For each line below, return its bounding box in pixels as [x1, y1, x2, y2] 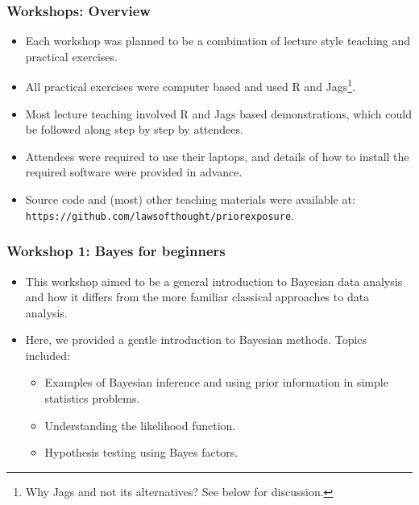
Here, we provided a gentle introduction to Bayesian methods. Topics [25, 331, 367, 348]
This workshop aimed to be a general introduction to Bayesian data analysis [25, 272, 403, 289]
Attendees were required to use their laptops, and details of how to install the [25, 147, 409, 164]
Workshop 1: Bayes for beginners [6, 241, 226, 261]
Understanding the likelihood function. [44, 416, 236, 433]
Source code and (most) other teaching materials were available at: [25, 191, 355, 208]
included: [25, 346, 71, 363]
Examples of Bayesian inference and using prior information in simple [44, 374, 388, 391]
